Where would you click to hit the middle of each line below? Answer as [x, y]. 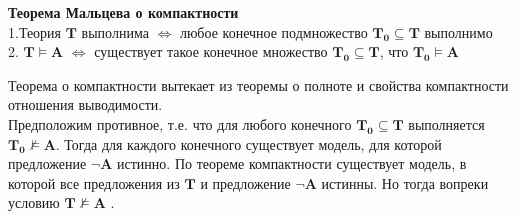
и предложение [245, 182]
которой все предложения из [94, 182]
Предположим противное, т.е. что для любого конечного [180, 123]
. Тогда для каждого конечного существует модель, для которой [248, 143]
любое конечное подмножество [273, 31]
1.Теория [35, 31]
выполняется [446, 123]
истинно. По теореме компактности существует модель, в [292, 163]
